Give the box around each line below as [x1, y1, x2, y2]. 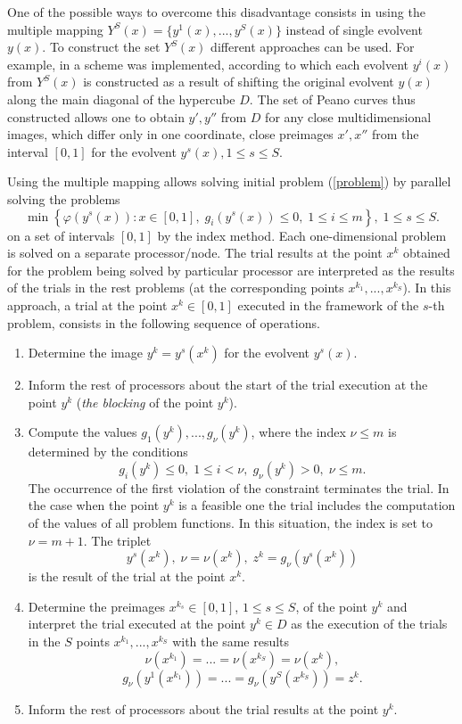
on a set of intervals [7, 226, 115, 244]
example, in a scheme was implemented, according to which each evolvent [7, 54, 409, 73]
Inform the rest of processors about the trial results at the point [28, 699, 379, 718]
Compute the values [28, 423, 137, 441]
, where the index [251, 423, 346, 441]
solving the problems [7, 189, 120, 208]
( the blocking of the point [76, 392, 214, 411]
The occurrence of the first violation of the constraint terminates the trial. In [28, 478, 450, 497]
